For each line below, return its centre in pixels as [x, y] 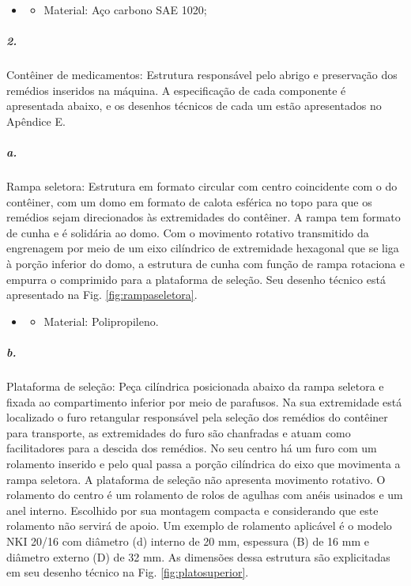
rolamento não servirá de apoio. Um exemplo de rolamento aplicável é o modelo [199, 526]
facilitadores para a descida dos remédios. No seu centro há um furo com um [192, 448]
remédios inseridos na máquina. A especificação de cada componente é [176, 90]
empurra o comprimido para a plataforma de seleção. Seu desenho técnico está [196, 279]
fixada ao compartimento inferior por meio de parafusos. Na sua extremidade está [204, 401]
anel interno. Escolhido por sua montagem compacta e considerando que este [192, 510]
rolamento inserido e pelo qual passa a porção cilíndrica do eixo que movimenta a [204, 463]
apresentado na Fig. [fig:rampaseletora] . [102, 295]
